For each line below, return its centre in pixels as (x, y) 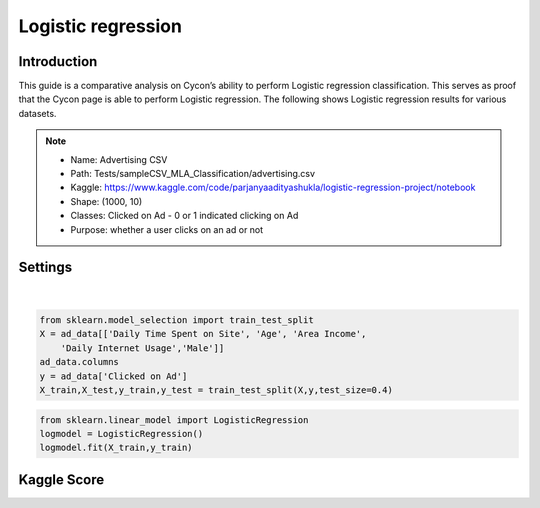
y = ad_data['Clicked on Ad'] (113, 376)
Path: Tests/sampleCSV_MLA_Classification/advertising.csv (192, 174)
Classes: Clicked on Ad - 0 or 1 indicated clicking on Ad (184, 216)
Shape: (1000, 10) (106, 201)
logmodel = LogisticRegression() (121, 433)
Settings (45, 267)
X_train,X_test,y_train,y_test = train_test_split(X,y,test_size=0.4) (216, 389)
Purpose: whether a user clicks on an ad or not (167, 229)
